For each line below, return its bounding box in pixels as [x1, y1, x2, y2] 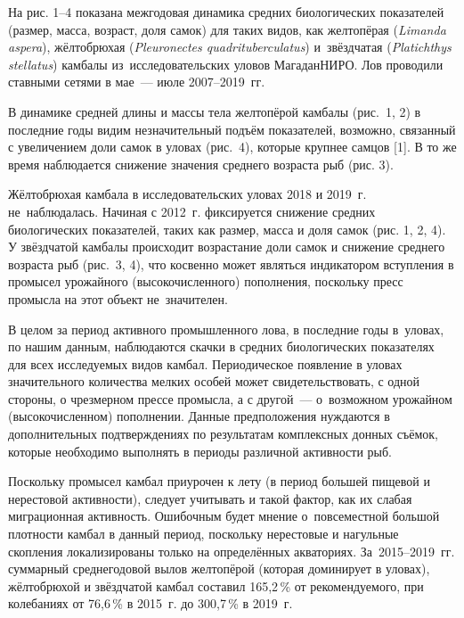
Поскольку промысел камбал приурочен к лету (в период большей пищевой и [8, 472, 430, 490]
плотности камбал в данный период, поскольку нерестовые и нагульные [8, 524, 399, 543]
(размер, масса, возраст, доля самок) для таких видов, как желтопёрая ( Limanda [8, 20, 446, 38]
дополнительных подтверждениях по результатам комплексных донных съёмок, [8, 424, 438, 443]
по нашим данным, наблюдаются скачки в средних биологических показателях [8, 337, 435, 356]
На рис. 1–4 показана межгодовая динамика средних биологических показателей [8, 3, 444, 21]
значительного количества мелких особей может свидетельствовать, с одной [8, 372, 420, 391]
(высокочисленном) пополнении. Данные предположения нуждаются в [8, 407, 390, 425]
